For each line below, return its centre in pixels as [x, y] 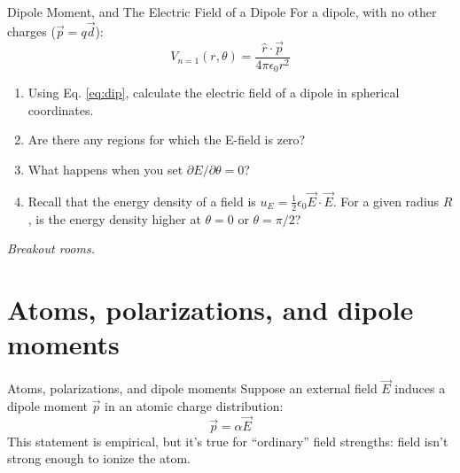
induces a [420, 388]
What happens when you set [105, 169]
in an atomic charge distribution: [194, 405]
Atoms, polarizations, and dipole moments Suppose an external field [192, 388]
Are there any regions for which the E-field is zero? [167, 140]
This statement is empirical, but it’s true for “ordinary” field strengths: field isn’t [228, 441]
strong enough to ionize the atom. [99, 458]
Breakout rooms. [51, 248]
